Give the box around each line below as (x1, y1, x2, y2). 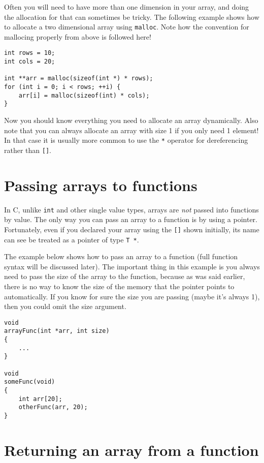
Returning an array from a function (4, 439, 259, 460)
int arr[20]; (18, 395, 62, 403)
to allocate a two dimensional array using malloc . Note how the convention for (4, 21, 249, 32)
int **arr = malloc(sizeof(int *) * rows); (4, 75, 153, 82)
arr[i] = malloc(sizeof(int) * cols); (18, 91, 150, 99)
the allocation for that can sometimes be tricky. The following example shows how (4, 11, 259, 22)
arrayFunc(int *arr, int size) (4, 327, 110, 335)
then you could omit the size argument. (4, 301, 126, 312)
